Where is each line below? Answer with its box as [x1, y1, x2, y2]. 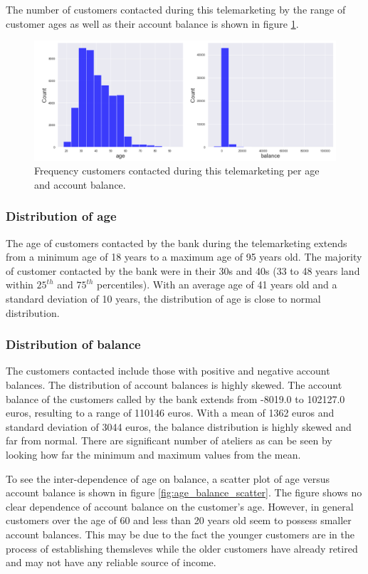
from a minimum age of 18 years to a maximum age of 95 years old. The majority [6, 249, 362, 264]
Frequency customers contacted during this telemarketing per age [34, 163, 320, 178]
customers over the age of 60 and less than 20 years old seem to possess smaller [6, 513, 352, 528]
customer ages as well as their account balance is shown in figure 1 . [6, 16, 299, 31]
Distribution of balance [6, 335, 141, 353]
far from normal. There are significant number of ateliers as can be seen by [6, 433, 332, 448]
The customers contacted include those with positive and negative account [6, 363, 330, 378]
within [6, 277, 33, 292]
